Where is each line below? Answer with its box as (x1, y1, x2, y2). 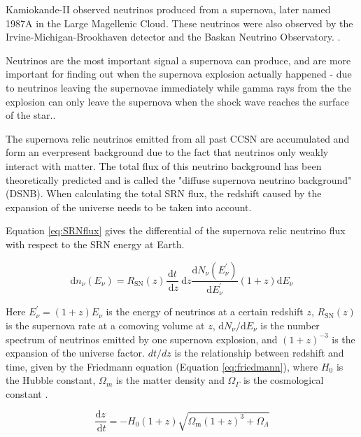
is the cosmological (243, 373, 324, 387)
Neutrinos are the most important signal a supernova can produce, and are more (6, 52, 351, 67)
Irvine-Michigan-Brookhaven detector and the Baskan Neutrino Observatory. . (6, 29, 341, 44)
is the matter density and (115, 373, 225, 387)
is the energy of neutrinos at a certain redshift (106, 304, 304, 319)
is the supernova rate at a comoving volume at (6, 317, 205, 332)
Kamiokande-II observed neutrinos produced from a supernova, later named (6, 2, 331, 16)
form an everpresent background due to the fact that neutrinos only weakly (6, 145, 329, 159)
